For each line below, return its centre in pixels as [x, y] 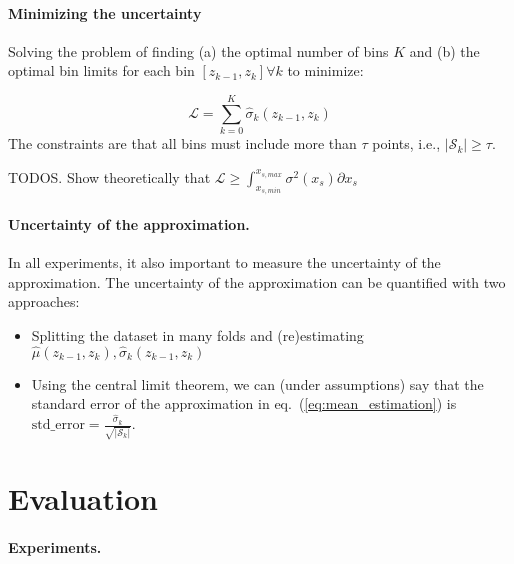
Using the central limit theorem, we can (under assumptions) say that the [257, 383]
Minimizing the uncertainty [105, 12]
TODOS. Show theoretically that [109, 176]
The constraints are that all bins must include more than [182, 143]
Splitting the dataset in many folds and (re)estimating [197, 334]
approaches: [44, 301]
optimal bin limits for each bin [101, 70]
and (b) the [444, 50]
